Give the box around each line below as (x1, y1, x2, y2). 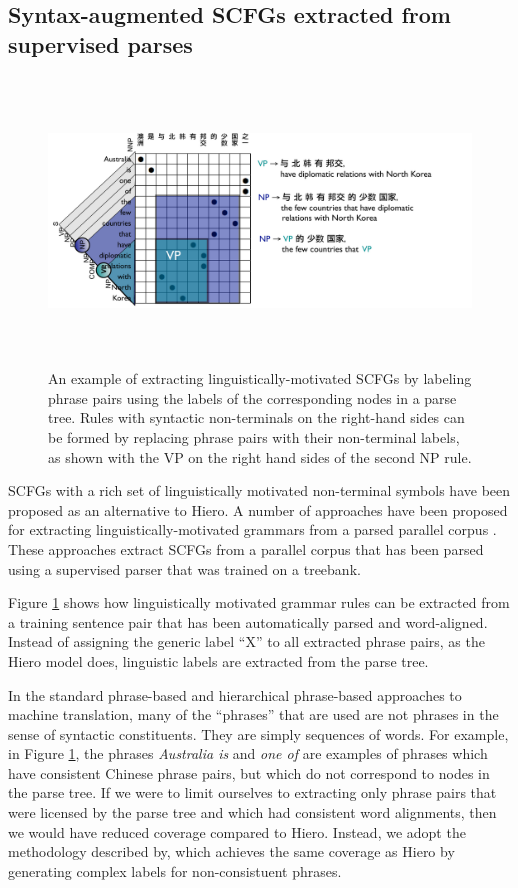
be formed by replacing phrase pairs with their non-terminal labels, (48, 426, 460, 447)
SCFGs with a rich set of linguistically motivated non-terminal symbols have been (8, 480, 511, 501)
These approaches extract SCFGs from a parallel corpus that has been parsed (8, 538, 484, 559)
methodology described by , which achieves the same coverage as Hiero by (8, 841, 455, 862)
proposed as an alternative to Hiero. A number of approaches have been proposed (8, 499, 508, 520)
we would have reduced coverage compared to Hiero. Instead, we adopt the (8, 821, 466, 842)
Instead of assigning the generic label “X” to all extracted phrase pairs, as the (8, 631, 485, 652)
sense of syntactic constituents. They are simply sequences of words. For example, (8, 723, 509, 744)
